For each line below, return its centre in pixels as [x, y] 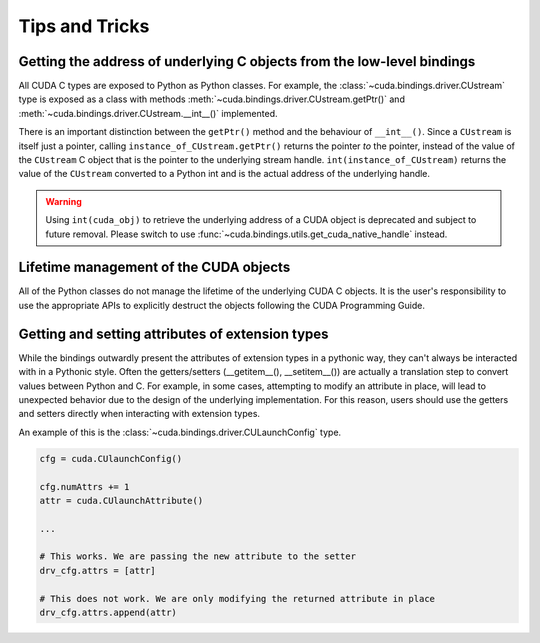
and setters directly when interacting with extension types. [139, 414]
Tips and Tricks [84, 26]
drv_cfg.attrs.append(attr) [108, 613]
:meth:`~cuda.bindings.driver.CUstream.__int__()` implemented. [148, 113]
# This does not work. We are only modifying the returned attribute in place [237, 598]
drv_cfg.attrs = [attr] [98, 570]
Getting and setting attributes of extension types [173, 333]
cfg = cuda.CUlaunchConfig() [111, 458]
